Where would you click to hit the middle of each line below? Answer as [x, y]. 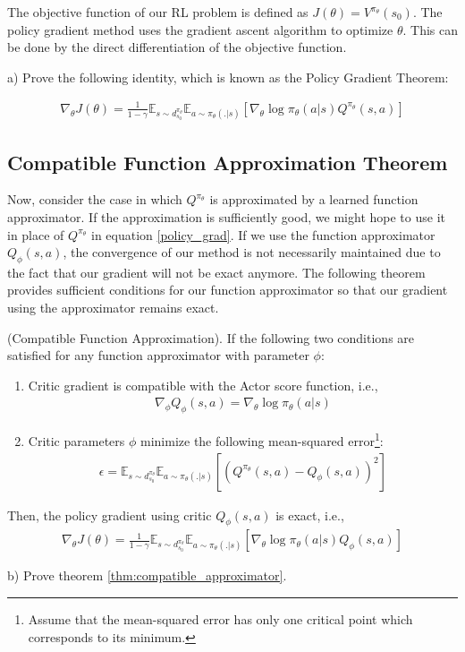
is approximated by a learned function [314, 199]
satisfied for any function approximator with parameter [158, 355]
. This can [430, 29]
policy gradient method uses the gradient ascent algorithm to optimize [200, 29]
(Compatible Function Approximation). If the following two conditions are [211, 337]
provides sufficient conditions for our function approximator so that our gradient [228, 290]
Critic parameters [76, 440]
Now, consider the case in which [95, 199]
